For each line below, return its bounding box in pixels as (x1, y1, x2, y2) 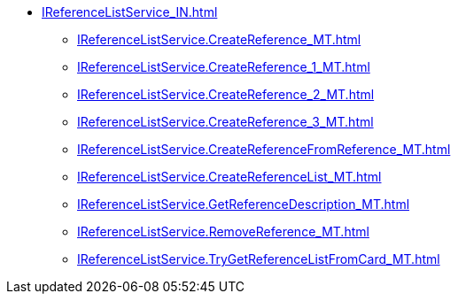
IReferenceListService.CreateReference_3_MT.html (77, 114, 374, 129)
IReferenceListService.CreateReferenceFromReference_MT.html (77, 142, 451, 157)
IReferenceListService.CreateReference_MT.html (77, 32, 361, 47)
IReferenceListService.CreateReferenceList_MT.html (77, 169, 382, 184)
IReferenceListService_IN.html (42, 4, 218, 19)
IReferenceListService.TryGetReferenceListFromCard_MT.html (77, 251, 440, 266)
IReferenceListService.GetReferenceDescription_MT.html (77, 197, 410, 212)
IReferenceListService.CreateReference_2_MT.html (77, 87, 375, 102)
